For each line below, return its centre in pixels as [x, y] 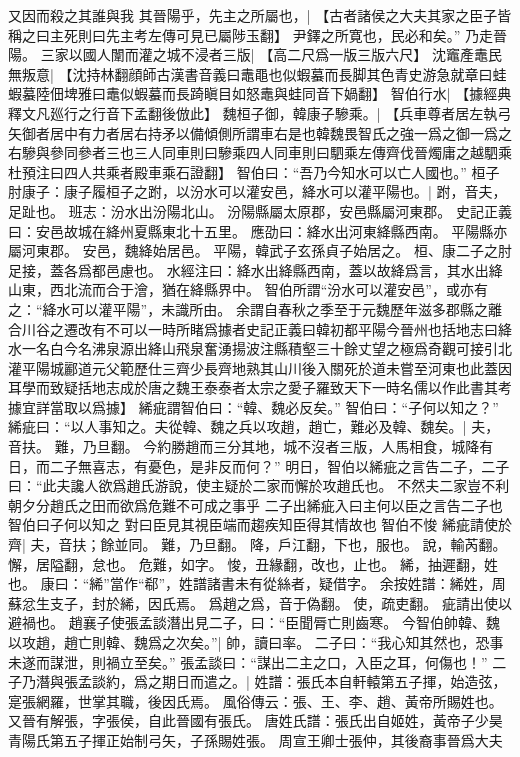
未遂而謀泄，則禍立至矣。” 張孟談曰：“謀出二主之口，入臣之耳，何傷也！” [248, 661]
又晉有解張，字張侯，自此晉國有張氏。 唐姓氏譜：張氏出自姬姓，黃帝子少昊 [255, 720]
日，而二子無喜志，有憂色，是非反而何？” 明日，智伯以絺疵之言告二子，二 [252, 465]
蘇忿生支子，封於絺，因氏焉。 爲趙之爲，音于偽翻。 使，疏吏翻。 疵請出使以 [260, 602]
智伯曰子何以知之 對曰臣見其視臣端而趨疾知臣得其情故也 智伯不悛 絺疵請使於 [260, 524]
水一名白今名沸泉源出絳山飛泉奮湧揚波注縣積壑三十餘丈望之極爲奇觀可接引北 [260, 348]
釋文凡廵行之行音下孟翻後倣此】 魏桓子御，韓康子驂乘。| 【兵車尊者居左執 [253, 112]
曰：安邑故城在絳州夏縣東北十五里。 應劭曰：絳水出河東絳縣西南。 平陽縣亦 [258, 230]
